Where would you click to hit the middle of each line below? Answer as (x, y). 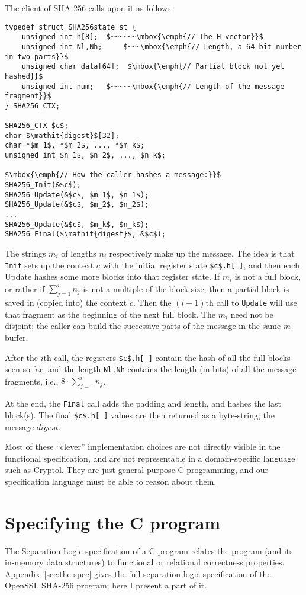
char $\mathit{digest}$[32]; (62, 135)
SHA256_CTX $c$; (37, 126)
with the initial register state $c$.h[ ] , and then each (201, 265)
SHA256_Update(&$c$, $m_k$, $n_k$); (77, 224)
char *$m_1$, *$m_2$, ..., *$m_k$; (75, 145)
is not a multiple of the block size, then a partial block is (186, 288)
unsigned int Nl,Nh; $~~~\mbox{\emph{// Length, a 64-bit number (162, 47)
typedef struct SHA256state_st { (70, 27)
